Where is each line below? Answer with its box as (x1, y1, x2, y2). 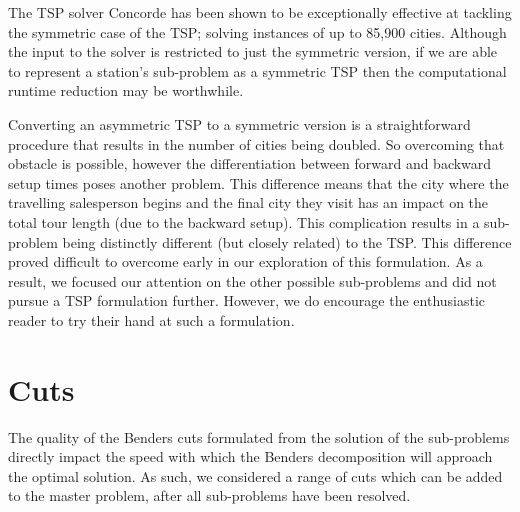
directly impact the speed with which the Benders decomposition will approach (8, 446, 493, 467)
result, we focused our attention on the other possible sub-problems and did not (8, 270, 497, 291)
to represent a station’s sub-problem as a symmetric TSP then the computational (8, 60, 507, 81)
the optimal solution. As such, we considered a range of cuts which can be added (8, 465, 503, 486)
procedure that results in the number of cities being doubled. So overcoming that (8, 133, 505, 154)
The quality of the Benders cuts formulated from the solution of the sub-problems (8, 426, 510, 447)
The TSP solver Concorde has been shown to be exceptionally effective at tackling (8, 2, 512, 22)
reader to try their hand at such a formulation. (8, 309, 295, 330)
